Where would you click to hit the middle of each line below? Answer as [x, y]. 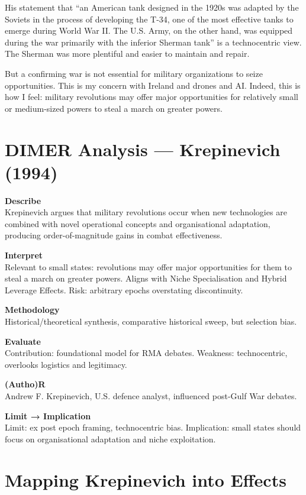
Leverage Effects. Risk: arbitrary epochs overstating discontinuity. [124, 289]
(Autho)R [25, 384]
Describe [23, 200]
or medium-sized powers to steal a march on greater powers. [114, 108]
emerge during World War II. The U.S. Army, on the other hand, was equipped [149, 30]
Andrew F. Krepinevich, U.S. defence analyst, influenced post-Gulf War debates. [151, 395]
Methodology [32, 310]
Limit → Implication [48, 415]
